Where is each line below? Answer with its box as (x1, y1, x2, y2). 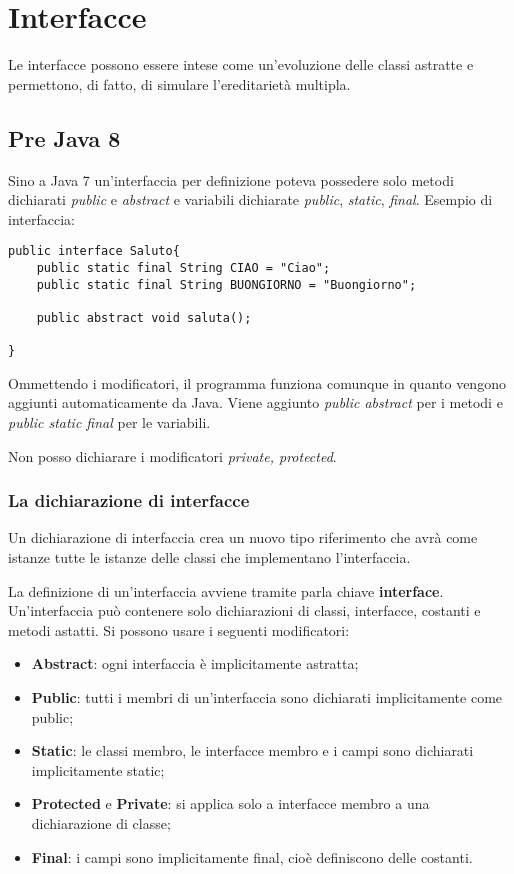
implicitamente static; (31, 759, 165, 780)
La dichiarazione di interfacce (8, 488, 250, 513)
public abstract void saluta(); (36, 310, 252, 325)
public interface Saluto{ (8, 244, 180, 259)
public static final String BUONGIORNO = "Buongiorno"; (36, 277, 417, 292)
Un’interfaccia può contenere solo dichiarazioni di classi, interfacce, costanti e (8, 600, 481, 621)
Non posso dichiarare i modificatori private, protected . (8, 445, 337, 466)
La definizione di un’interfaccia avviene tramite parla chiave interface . (8, 580, 444, 601)
